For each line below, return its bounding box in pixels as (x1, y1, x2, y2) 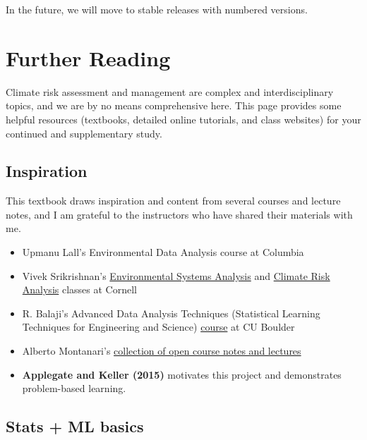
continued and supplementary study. (6, 126, 162, 140)
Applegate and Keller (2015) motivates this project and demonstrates (22, 367, 342, 381)
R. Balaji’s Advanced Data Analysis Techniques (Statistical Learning (22, 305, 320, 320)
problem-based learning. (22, 381, 126, 396)
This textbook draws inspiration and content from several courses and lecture (6, 193, 341, 208)
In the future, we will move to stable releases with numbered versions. (6, 2, 308, 16)
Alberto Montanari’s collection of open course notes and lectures (22, 343, 301, 358)
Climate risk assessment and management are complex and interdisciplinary (6, 84, 334, 99)
